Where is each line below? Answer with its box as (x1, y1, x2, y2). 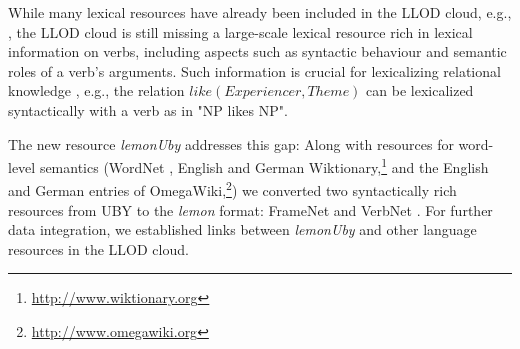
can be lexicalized (366, 80, 474, 101)
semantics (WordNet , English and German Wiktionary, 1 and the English (39, 154, 489, 177)
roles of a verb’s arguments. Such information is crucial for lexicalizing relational (8, 60, 501, 81)
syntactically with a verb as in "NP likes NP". (8, 99, 288, 120)
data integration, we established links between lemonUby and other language (8, 219, 477, 240)
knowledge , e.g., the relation (8, 80, 185, 101)
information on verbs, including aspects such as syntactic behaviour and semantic (8, 41, 507, 62)
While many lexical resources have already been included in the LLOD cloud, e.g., (8, 2, 512, 22)
